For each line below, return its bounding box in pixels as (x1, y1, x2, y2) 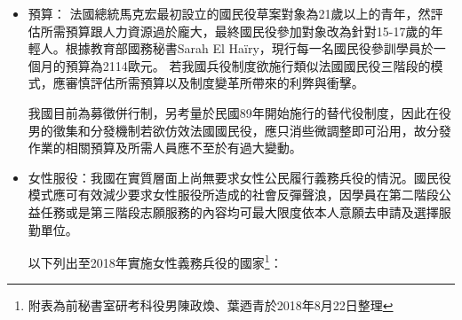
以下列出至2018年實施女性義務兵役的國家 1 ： (28, 251, 283, 271)
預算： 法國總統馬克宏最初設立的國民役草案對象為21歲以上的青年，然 (28, 4, 431, 22)
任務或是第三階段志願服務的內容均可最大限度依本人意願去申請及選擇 (40, 202, 439, 221)
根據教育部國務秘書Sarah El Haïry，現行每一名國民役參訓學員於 (65, 39, 434, 58)
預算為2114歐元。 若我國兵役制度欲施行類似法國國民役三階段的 (65, 56, 431, 74)
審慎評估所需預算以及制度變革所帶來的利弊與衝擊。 (65, 74, 364, 92)
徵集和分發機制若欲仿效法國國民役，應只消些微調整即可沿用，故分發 (52, 121, 451, 139)
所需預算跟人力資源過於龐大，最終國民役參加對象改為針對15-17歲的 (40, 21, 431, 40)
